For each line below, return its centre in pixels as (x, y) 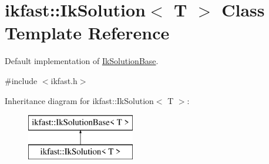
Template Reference (87, 33)
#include (21, 80)
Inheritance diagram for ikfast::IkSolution (79, 100)
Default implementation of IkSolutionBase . (82, 61)
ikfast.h (64, 80)
